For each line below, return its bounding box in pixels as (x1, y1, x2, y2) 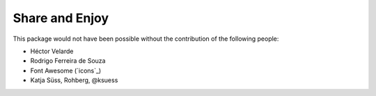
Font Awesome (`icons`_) (30, 66, 102, 75)
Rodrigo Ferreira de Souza (30, 57, 106, 65)
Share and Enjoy (13, 10, 109, 26)
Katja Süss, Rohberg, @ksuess (30, 76, 118, 84)
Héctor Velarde (30, 47, 74, 55)
